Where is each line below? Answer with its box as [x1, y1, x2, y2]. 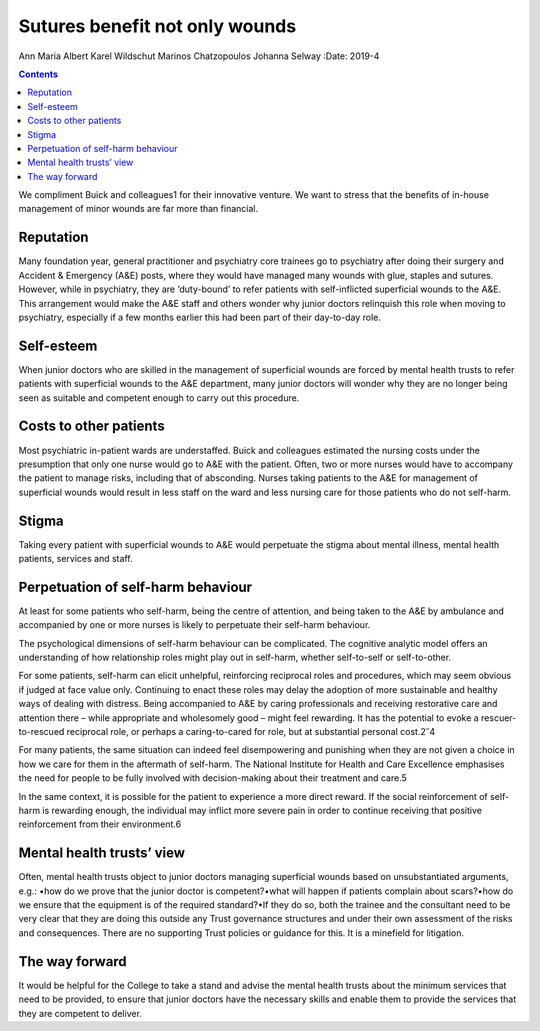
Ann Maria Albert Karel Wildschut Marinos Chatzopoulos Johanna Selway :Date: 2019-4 [18, 50, 380, 62]
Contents [18, 68, 59, 80]
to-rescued [18, 726, 65, 738]
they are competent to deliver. [18, 1007, 142, 1019]
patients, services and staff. [18, 552, 134, 564]
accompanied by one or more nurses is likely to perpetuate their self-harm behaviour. [18, 619, 371, 631]
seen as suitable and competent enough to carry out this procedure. [18, 391, 300, 404]
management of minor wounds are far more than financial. [18, 203, 259, 215]
